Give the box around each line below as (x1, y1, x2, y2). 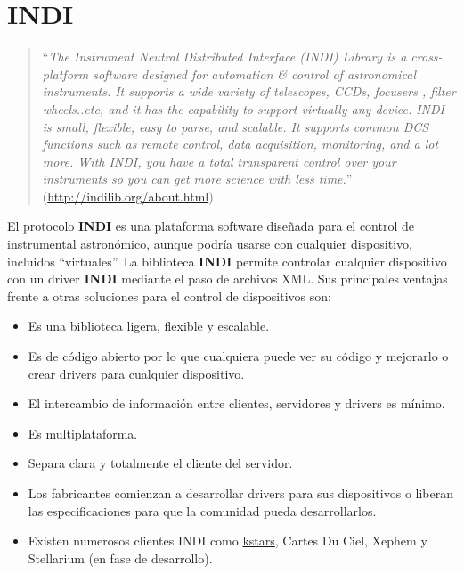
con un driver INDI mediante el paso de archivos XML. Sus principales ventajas (7, 269, 448, 288)
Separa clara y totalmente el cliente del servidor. (28, 454, 293, 472)
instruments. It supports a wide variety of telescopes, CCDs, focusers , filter (42, 82, 456, 101)
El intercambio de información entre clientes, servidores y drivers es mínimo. (28, 394, 445, 413)
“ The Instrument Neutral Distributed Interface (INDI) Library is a (42, 47, 407, 66)
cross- (411, 47, 443, 66)
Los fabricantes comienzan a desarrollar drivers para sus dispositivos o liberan (28, 484, 453, 502)
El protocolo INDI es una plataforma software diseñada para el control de (7, 217, 415, 235)
